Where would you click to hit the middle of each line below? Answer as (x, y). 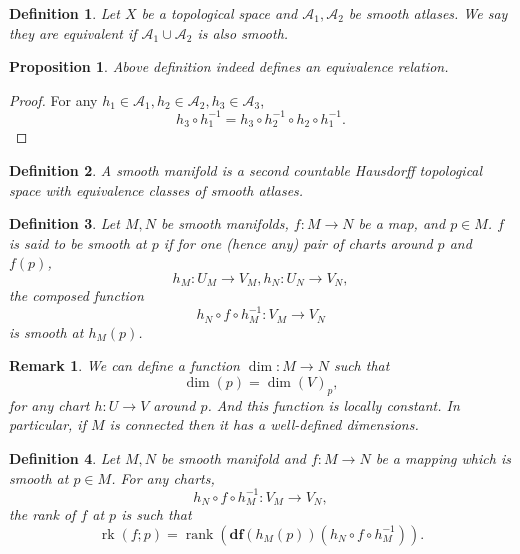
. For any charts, (163, 477)
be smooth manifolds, (225, 223)
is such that (156, 514)
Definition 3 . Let (64, 223)
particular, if (47, 424)
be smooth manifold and (233, 458)
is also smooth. (243, 32)
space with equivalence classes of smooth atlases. (156, 189)
